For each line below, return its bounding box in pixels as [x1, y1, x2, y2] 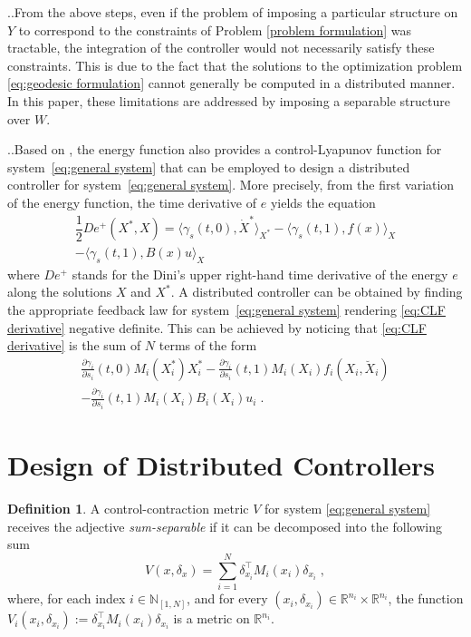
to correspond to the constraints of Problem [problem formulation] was [18, 20, 412, 39]
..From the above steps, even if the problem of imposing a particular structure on [7, 3, 458, 21]
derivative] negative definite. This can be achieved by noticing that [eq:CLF [7, 318, 427, 337]
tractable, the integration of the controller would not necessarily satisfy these [7, 38, 435, 57]
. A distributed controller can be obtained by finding [170, 282, 463, 301]
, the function [388, 589, 464, 608]
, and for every [187, 589, 268, 608]
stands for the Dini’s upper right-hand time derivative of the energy [72, 264, 448, 283]
